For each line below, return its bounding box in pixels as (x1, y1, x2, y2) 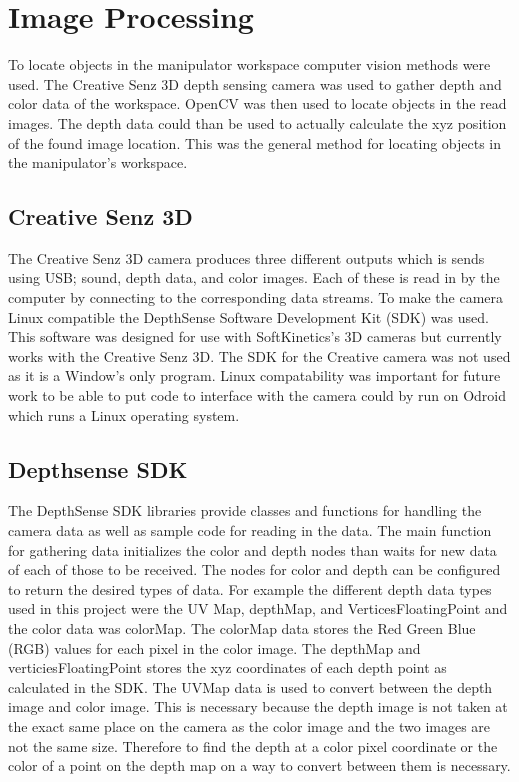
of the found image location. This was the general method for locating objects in (8, 132, 502, 153)
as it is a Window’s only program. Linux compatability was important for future (8, 365, 501, 386)
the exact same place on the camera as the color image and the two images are (8, 715, 491, 736)
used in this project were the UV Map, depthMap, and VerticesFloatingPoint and (8, 598, 508, 619)
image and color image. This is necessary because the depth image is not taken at (8, 696, 508, 717)
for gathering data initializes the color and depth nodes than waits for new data (8, 539, 497, 560)
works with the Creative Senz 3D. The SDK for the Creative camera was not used (8, 345, 511, 366)
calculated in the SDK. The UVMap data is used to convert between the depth (8, 676, 493, 697)
